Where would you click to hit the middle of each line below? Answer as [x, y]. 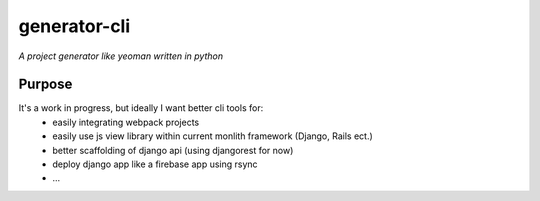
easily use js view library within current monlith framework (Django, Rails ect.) [213, 136]
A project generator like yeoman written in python [121, 56]
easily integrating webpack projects [126, 122]
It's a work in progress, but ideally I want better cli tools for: [141, 108]
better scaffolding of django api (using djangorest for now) [173, 150]
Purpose [45, 84]
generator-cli [74, 26]
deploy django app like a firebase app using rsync [155, 164]
